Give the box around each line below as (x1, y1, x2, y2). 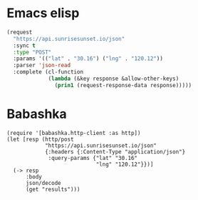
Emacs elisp (6, 5, 80, 21)
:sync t (13, 41, 36, 49)
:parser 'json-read (13, 62, 71, 69)
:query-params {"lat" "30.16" (48, 154, 138, 161)
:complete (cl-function (13, 69, 83, 76)
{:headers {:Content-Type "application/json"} (44, 148, 186, 155)
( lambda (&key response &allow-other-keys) (48, 75, 179, 83)
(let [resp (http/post (6, 136, 74, 143)
